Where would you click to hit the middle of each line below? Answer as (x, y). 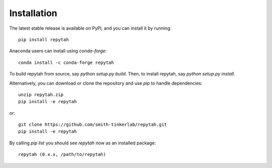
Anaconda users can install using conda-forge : (58, 51)
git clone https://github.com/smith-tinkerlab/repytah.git (93, 125)
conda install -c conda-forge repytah (66, 62)
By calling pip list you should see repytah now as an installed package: (83, 143)
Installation (33, 13)
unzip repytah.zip (41, 95)
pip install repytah (44, 39)
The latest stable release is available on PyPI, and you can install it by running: (90, 28)
